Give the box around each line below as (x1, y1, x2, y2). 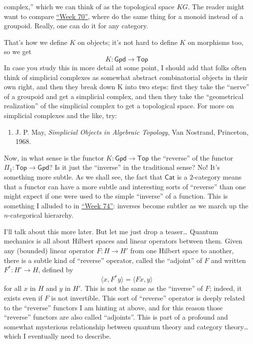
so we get (4, 46, 32, 57)
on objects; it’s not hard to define (78, 37, 177, 47)
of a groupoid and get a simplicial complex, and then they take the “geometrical (4, 91, 244, 101)
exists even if (4, 292, 42, 303)
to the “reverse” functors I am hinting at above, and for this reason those (4, 302, 223, 312)
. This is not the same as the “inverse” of (80, 283, 203, 293)
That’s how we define (4, 37, 67, 47)
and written (211, 255, 246, 265)
